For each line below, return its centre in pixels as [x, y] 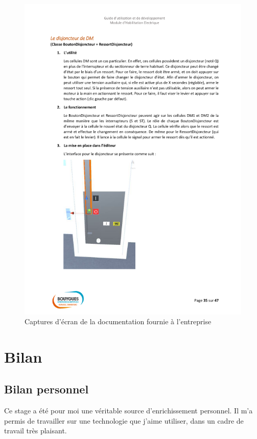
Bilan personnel [46, 389]
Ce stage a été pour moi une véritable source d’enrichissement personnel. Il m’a [128, 411]
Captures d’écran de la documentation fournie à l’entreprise [118, 321]
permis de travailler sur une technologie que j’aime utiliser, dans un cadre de [124, 420]
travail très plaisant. [36, 431]
